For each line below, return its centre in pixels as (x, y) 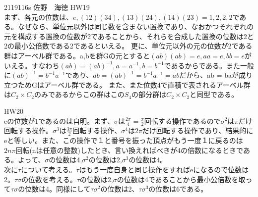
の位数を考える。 (49, 179)
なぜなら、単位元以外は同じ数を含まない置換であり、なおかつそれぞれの (136, 26)
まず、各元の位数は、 (39, 17)
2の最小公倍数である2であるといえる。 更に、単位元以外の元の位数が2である (128, 46)
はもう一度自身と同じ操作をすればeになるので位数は (164, 169)
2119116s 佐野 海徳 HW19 (47, 7)
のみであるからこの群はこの (79, 94)
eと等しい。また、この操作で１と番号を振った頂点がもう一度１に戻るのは (124, 140)
